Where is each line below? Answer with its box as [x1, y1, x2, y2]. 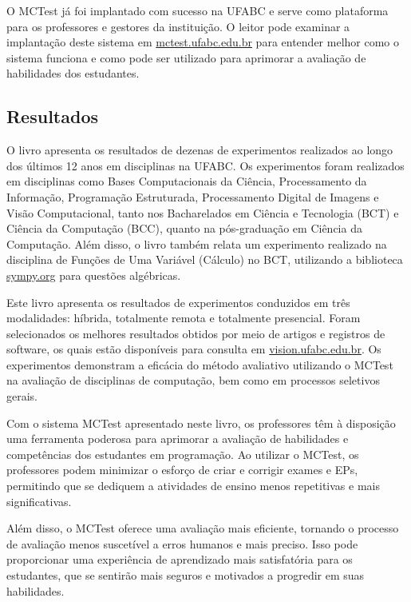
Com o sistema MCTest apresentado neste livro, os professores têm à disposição [6, 414, 396, 431]
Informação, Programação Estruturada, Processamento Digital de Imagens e [6, 188, 379, 205]
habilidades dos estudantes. [6, 65, 140, 82]
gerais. [6, 388, 38, 405]
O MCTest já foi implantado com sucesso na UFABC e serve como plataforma [6, 2, 389, 18]
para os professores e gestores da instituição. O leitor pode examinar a [6, 18, 350, 34]
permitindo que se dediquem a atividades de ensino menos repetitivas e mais [6, 477, 380, 494]
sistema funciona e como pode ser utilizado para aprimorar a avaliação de [6, 49, 366, 66]
